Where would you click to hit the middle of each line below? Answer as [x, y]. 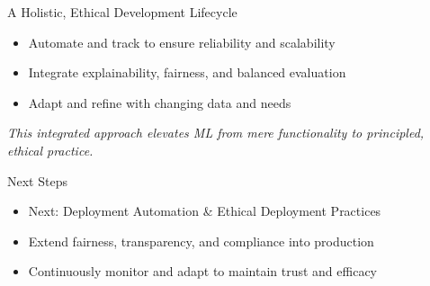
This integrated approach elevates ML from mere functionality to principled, [216, 133]
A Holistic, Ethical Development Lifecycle [122, 12]
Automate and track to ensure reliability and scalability [182, 42]
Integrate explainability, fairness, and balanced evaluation [187, 72]
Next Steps [37, 180]
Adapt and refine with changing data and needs [160, 102]
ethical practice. [50, 150]
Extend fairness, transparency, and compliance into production [201, 241]
